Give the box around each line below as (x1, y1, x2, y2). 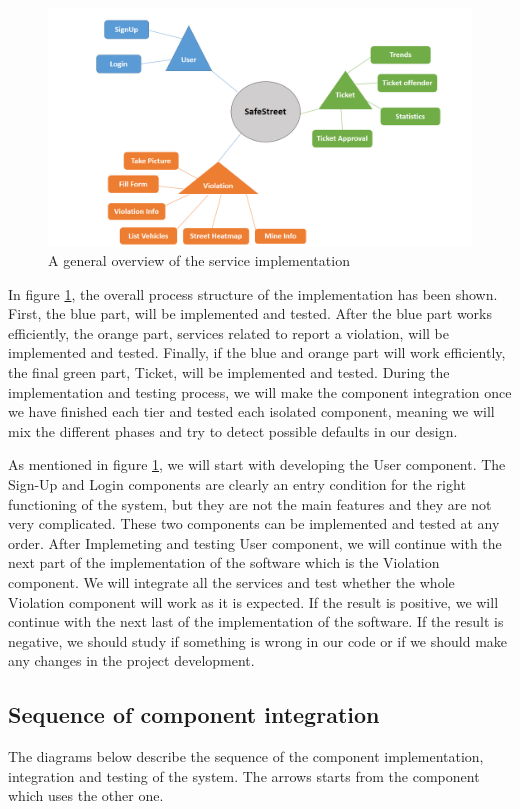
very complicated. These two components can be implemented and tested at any (8, 513, 500, 534)
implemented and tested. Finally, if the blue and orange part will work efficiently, (8, 342, 506, 363)
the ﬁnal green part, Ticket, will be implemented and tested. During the (8, 362, 450, 383)
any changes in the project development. (8, 650, 255, 671)
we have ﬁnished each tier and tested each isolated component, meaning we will (8, 401, 495, 422)
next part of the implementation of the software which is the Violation (8, 552, 440, 573)
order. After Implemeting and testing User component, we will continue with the (8, 532, 502, 553)
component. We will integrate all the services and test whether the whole (8, 572, 455, 592)
